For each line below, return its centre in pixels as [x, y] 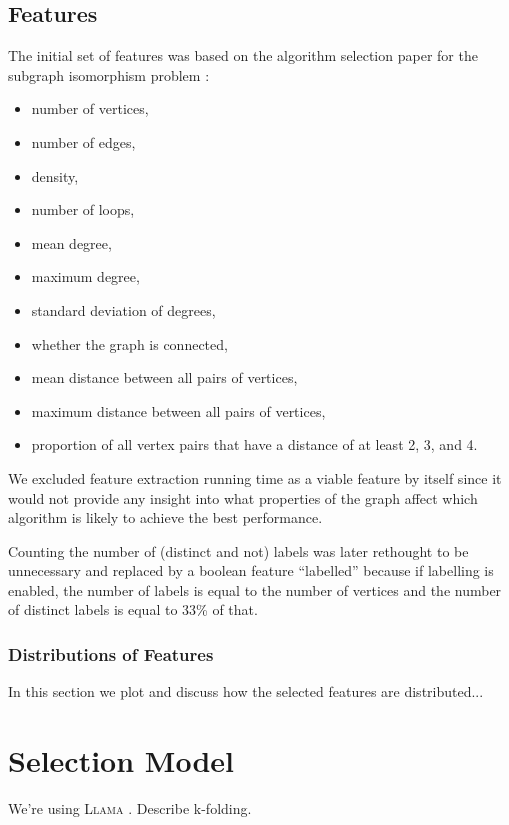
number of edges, [83, 141]
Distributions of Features [111, 654]
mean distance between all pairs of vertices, [164, 377]
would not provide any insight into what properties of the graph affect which [243, 497]
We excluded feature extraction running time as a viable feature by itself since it [255, 477]
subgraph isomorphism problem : [109, 74]
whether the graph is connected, [129, 343]
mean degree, [71, 242]
